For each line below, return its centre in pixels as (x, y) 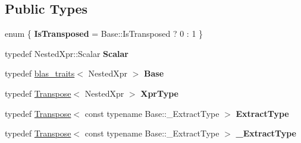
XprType (159, 93)
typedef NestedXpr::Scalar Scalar (67, 53)
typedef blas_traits (40, 73)
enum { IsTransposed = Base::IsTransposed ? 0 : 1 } (104, 34)
